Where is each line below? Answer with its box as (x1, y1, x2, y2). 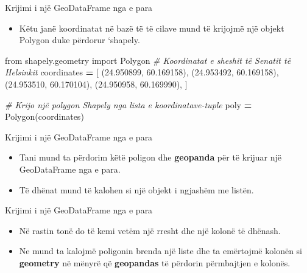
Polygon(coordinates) (5, 110, 84, 123)
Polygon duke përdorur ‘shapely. (19, 33, 140, 46)
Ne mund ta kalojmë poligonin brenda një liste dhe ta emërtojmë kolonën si (19, 244, 302, 257)
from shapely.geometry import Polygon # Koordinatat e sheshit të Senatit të (5, 54, 291, 66)
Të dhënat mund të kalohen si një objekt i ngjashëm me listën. (19, 183, 254, 196)
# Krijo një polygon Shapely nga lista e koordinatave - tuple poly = (5, 98, 252, 111)
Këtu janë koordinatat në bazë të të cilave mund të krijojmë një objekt (19, 21, 284, 34)
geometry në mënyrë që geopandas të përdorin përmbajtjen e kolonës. (19, 256, 291, 269)
